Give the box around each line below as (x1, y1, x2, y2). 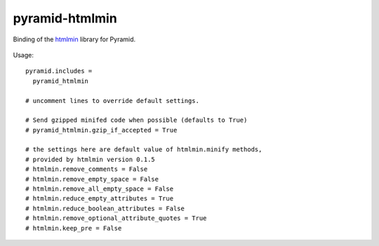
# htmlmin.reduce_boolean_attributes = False (25, 204, 185, 212)
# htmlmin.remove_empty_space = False (25, 175, 159, 183)
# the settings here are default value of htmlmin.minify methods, (25, 146, 262, 153)
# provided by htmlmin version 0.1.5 (25, 155, 156, 163)
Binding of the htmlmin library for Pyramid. (13, 35, 136, 43)
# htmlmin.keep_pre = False (25, 224, 122, 232)
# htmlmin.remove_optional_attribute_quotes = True (25, 214, 207, 222)
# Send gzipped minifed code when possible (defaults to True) (25, 116, 248, 124)
